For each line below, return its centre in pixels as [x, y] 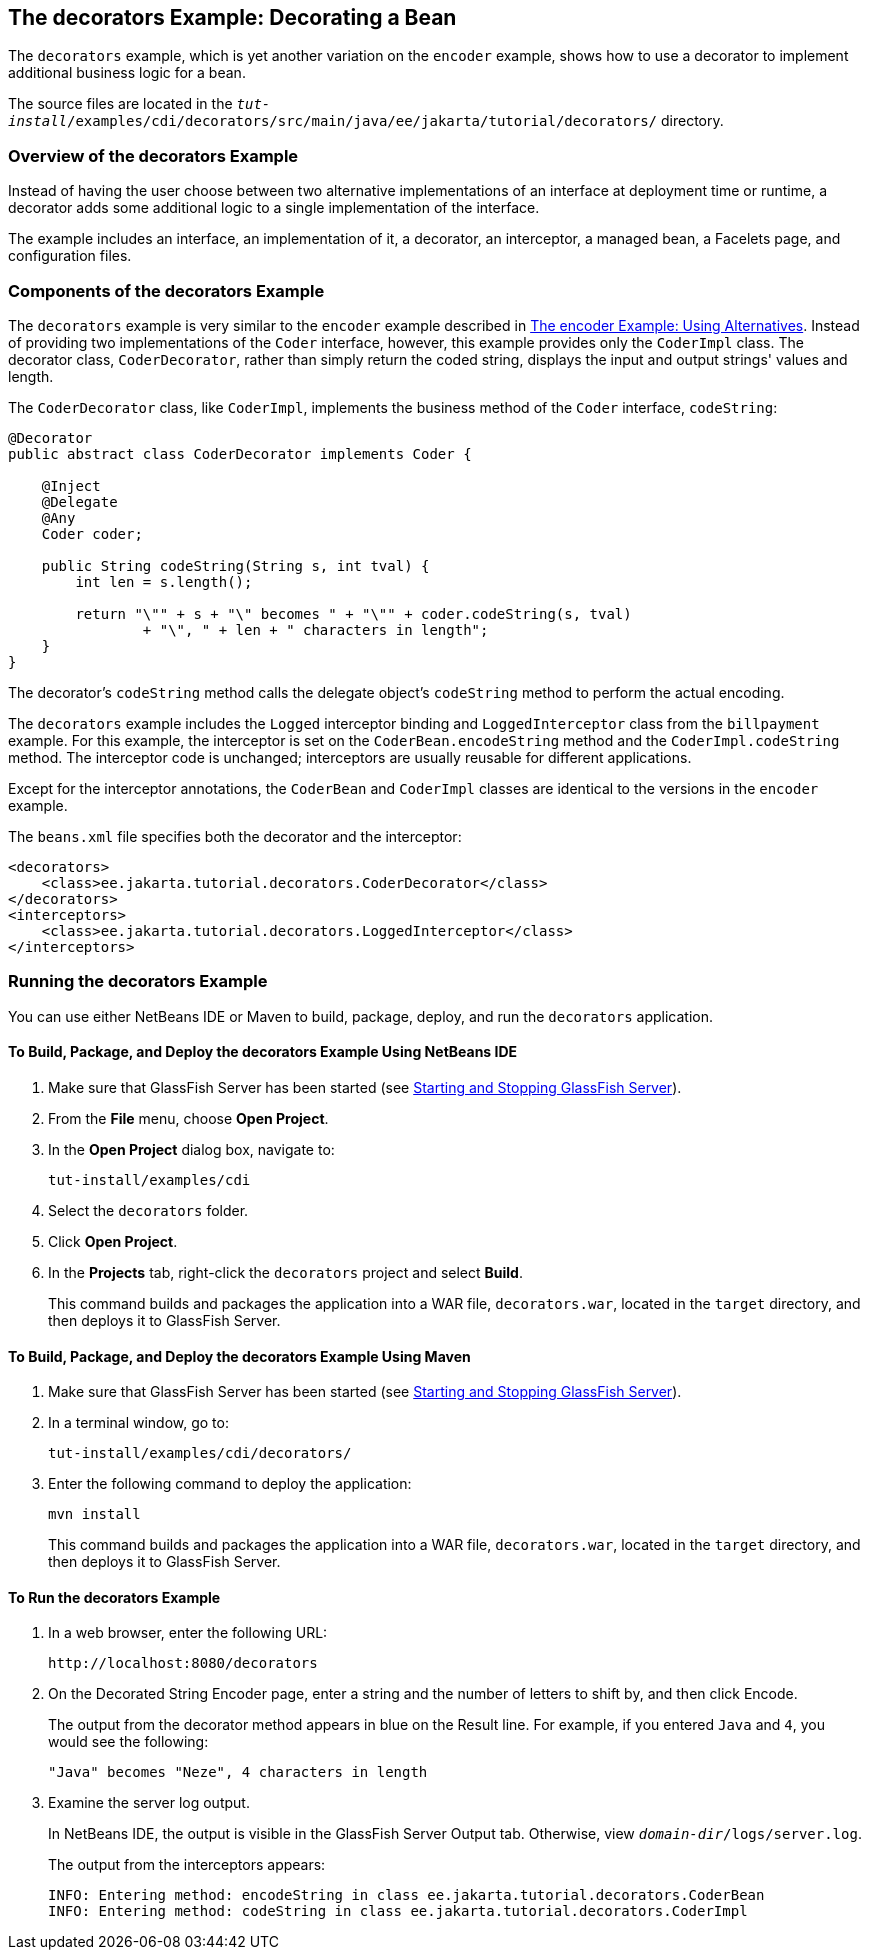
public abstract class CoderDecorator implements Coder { [240, 453]
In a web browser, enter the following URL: [188, 1633]
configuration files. [70, 256]
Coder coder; [92, 533]
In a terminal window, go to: [138, 1423]
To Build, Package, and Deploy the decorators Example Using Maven [239, 1356]
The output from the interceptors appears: [187, 1865]
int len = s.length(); [164, 581]
